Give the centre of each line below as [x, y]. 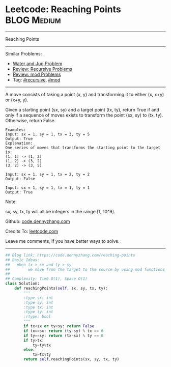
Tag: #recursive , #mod [36, 79]
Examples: [16, 130]
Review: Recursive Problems [42, 69]
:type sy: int [38, 302]
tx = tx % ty [42, 355]
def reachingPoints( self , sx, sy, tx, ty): [61, 289]
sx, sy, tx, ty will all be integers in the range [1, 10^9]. [60, 211]
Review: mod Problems [37, 74]
